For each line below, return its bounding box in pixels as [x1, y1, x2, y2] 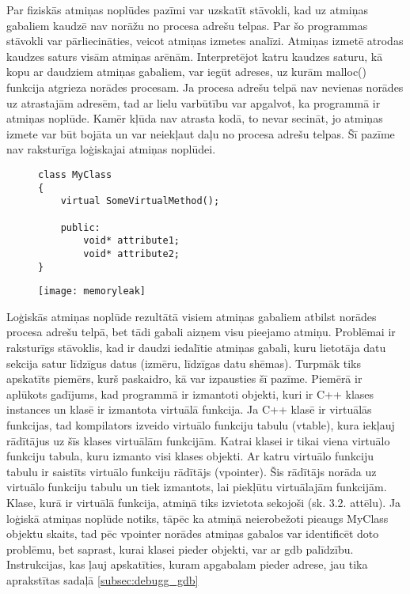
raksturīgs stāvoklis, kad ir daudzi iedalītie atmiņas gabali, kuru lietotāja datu [6, 339, 386, 356]
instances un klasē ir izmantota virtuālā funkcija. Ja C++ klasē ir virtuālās [6, 401, 372, 418]
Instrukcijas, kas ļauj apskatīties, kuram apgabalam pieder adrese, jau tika [6, 556, 368, 573]
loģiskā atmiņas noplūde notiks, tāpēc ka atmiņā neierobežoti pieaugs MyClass [6, 509, 389, 526]
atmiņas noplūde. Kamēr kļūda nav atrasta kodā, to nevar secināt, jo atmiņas [6, 110, 383, 127]
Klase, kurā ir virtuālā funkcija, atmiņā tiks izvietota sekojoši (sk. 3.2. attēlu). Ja [6, 494, 401, 510]
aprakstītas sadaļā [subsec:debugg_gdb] [6, 571, 199, 588]
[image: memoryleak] [38, 286, 146, 297]
